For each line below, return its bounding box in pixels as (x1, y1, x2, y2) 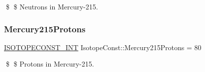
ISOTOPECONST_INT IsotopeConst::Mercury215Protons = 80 (4, 42, 202, 52)
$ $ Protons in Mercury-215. (5, 59, 94, 69)
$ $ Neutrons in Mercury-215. (5, 1, 98, 11)
